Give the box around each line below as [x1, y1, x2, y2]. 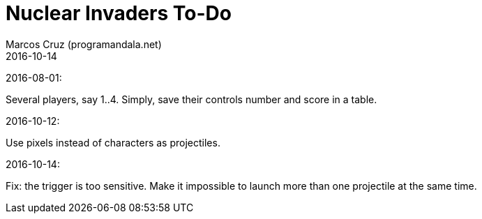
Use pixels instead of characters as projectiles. [6, 136, 220, 149]
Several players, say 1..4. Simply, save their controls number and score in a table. [6, 93, 377, 105]
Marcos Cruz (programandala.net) [6, 38, 162, 50]
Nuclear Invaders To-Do [6, 1, 232, 25]
